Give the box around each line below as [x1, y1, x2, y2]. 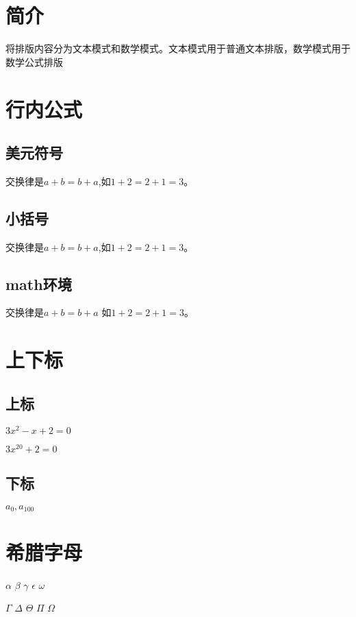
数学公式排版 [5, 54, 63, 69]
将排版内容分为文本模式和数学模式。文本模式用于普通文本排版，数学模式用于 [5, 41, 351, 56]
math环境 [5, 273, 72, 294]
